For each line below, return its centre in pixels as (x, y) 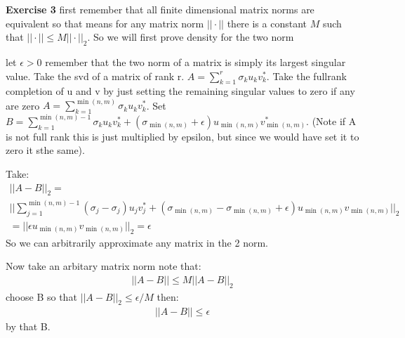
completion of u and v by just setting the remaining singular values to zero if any (180, 91)
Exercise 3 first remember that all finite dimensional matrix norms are (160, 9)
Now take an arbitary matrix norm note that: (104, 266)
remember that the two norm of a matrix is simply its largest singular (195, 61)
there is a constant (267, 23)
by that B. (28, 326)
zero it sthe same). (45, 150)
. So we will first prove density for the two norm (191, 37)
